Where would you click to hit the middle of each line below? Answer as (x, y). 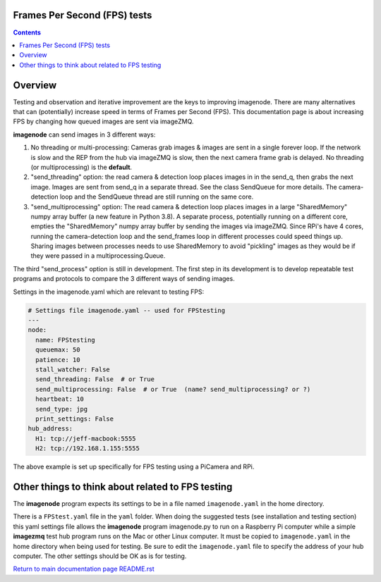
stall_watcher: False (73, 369)
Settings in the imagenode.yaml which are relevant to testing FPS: (109, 292)
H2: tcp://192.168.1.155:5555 (88, 448)
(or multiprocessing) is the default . (81, 167)
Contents (27, 32)
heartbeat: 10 (60, 399)
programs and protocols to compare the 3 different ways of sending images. (124, 279)
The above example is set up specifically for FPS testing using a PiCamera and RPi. (134, 467)
